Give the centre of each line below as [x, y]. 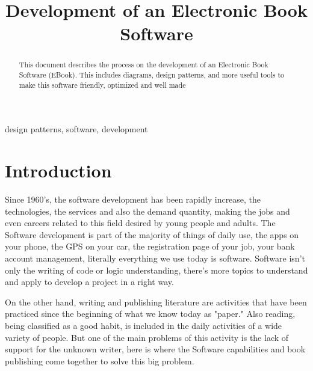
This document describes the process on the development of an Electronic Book [144, 65]
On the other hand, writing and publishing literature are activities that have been [156, 302]
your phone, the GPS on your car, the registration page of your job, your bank [150, 246]
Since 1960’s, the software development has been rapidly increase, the [133, 199]
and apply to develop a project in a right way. [89, 282]
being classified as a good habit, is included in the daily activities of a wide [144, 325]
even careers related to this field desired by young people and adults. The [140, 223]
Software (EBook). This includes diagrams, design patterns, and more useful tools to [152, 75]
